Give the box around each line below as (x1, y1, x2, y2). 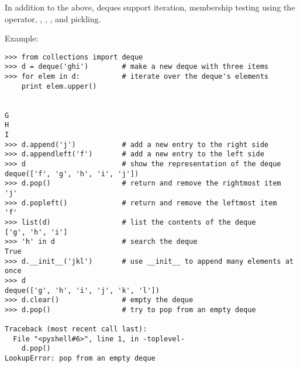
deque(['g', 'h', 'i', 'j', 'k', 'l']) (5, 286, 160, 295)
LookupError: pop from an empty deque (5, 354, 156, 363)
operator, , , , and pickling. (5, 12, 101, 25)
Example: (5, 32, 39, 44)
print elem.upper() (21, 82, 97, 90)
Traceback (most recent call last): (5, 325, 147, 334)
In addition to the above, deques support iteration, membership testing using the (5, 1, 295, 13)
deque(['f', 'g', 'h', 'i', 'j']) (5, 169, 139, 178)
